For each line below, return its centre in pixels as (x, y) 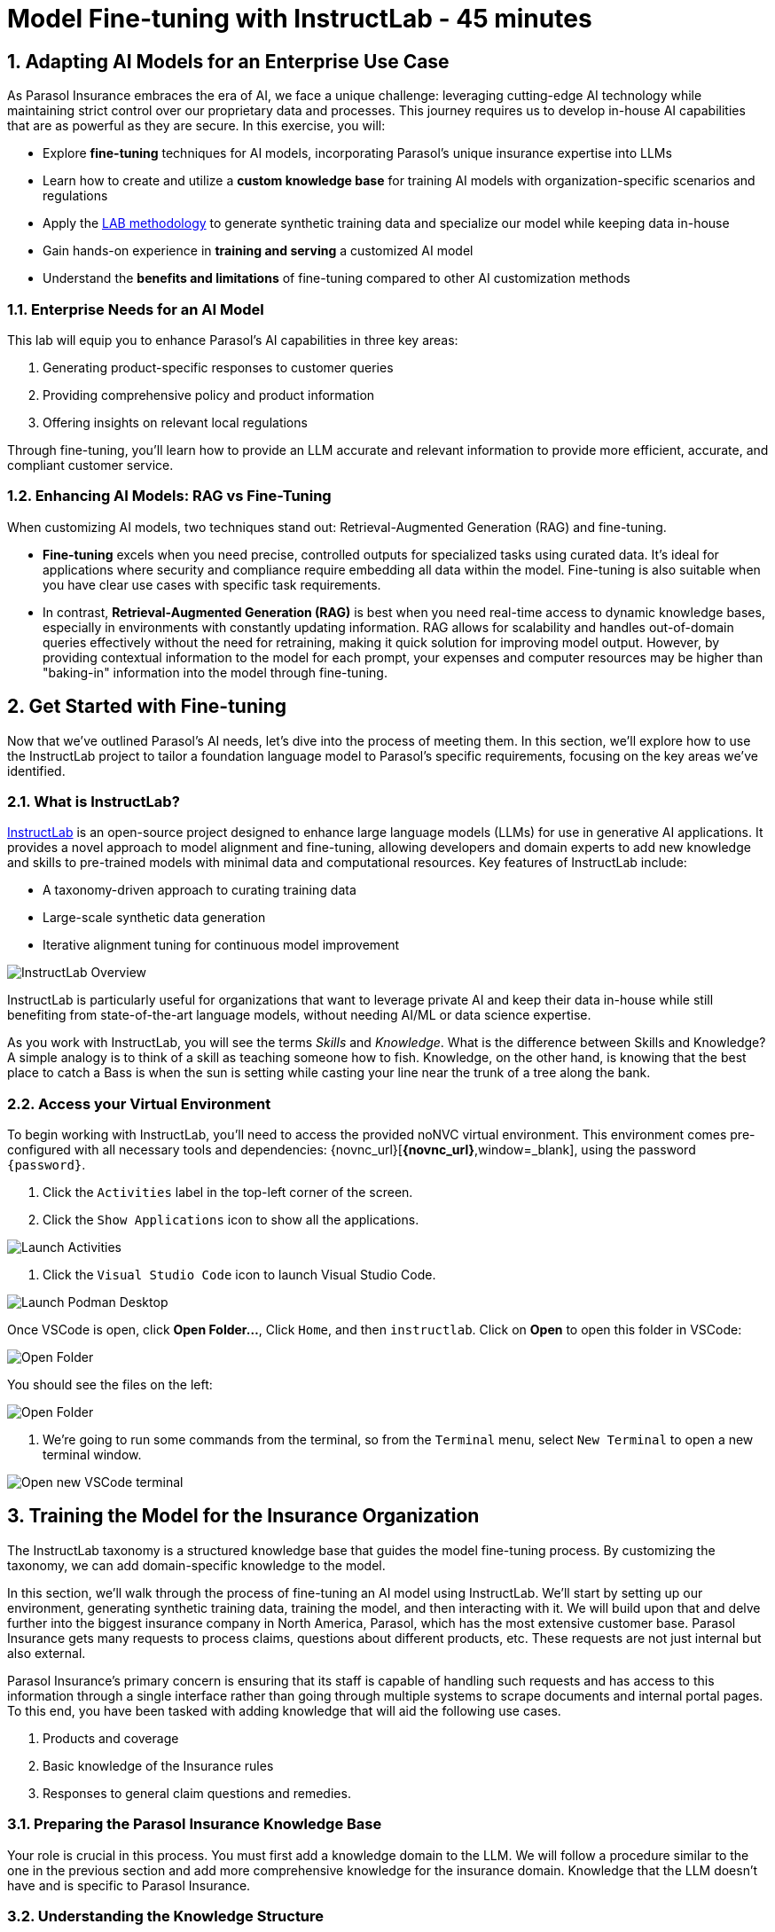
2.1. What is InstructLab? (94, 801)
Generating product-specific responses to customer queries (218, 367)
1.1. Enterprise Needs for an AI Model (136, 309)
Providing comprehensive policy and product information (209, 395)
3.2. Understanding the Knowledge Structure (166, 1916)
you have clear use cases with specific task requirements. (212, 584)
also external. (47, 1653)
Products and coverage (111, 1738)
